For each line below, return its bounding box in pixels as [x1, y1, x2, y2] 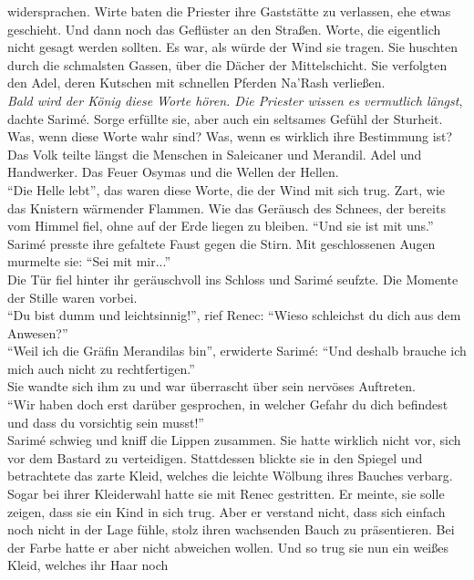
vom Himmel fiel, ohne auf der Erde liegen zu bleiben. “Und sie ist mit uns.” [7, 216, 434, 235]
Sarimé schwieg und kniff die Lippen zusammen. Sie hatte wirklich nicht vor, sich [7, 430, 461, 450]
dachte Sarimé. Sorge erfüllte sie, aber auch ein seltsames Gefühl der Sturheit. [7, 109, 443, 128]
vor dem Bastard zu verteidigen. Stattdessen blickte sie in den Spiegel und [7, 448, 423, 467]
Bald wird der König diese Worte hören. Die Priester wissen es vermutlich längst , [7, 90, 463, 109]
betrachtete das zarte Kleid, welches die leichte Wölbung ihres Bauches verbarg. [7, 466, 453, 485]
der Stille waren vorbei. [7, 287, 138, 306]
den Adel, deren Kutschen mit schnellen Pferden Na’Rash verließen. [7, 73, 386, 92]
